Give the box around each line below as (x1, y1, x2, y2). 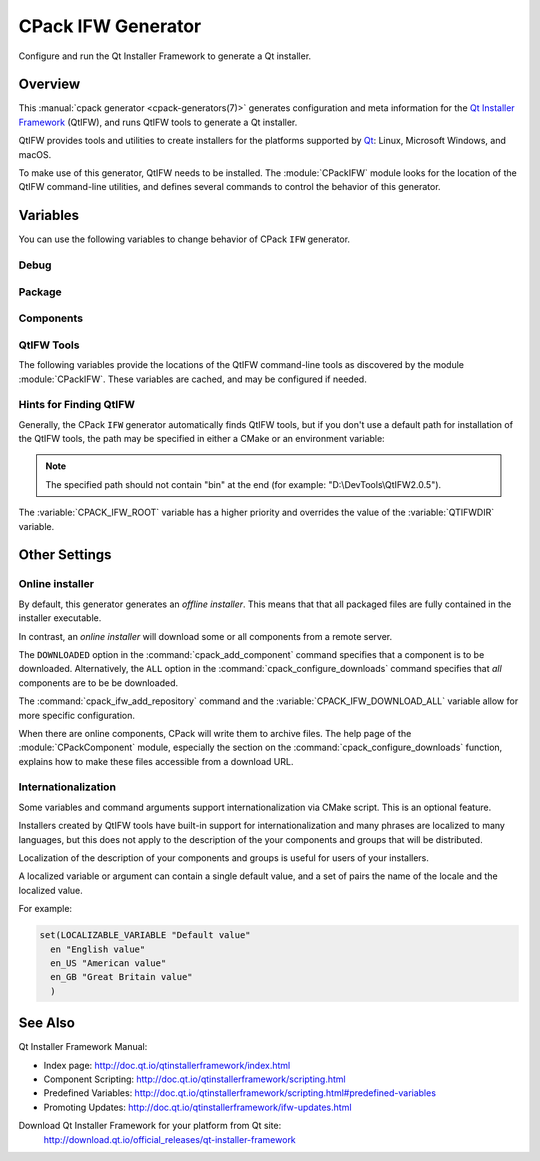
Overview (18, 76, 81, 93)
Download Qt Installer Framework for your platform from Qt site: (18, 1120, 282, 1132)
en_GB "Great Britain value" (50, 971, 194, 983)
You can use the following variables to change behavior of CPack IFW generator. (18, 233, 350, 245)
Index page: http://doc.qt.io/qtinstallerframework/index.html (43, 1059, 291, 1071)
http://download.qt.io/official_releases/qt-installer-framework (43, 1133, 297, 1145)
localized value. (18, 884, 84, 896)
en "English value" (50, 943, 146, 955)
